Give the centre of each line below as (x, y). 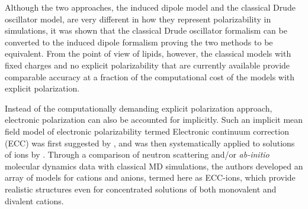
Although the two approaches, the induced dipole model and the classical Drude (150, 7)
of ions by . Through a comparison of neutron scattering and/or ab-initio (137, 154)
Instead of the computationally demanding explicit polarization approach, (139, 108)
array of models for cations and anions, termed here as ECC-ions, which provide (150, 177)
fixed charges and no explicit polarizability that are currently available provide (147, 65)
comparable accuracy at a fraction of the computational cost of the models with (150, 76)
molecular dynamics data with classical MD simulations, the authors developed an (154, 166)
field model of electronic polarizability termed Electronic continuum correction (147, 131)
